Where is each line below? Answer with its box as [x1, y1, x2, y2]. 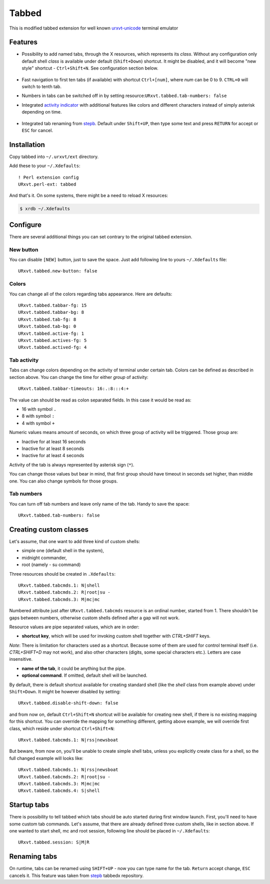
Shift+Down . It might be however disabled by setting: [9, 689, 121, 695]
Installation [9, 140, 45, 149]
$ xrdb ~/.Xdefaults [19, 206, 70, 212]
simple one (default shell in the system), [21, 548, 104, 554]
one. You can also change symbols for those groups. [9, 478, 118, 484]
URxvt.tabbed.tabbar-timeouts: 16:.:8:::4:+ [18, 386, 129, 391]
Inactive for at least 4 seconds [21, 453, 84, 459]
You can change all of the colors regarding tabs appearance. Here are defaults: [9, 291, 172, 297]
